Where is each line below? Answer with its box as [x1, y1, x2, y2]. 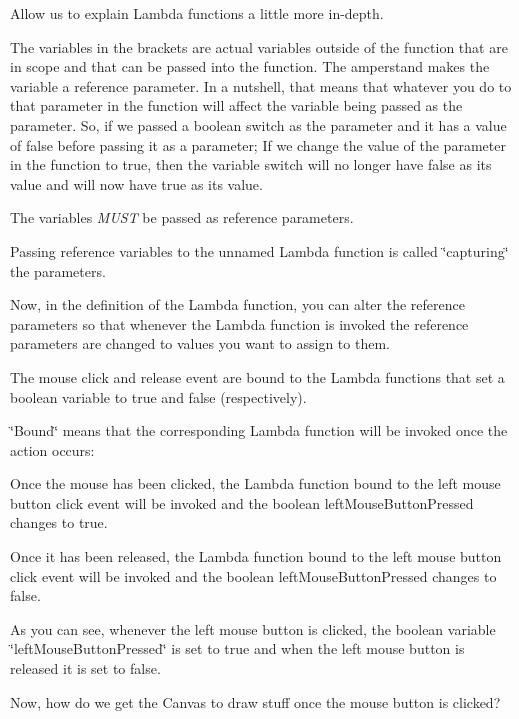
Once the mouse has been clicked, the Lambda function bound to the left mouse [10, 473, 501, 494]
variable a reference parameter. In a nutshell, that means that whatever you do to [10, 75, 512, 96]
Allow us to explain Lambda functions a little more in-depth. [10, 3, 384, 23]
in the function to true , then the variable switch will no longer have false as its [10, 154, 492, 175]
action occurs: [10, 439, 95, 460]
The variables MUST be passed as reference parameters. [10, 207, 354, 228]
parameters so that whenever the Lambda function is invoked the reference [10, 313, 469, 334]
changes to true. [10, 512, 108, 533]
